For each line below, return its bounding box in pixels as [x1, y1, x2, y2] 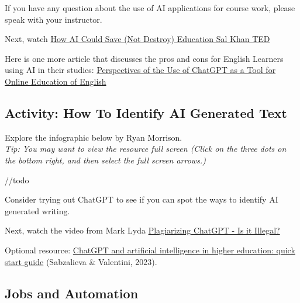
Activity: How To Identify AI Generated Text [5, 103, 287, 121]
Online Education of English [5, 75, 106, 87]
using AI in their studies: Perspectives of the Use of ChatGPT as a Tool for [5, 64, 276, 76]
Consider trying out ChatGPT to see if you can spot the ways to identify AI [5, 193, 278, 206]
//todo [5, 173, 29, 186]
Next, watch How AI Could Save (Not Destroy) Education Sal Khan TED [5, 33, 270, 45]
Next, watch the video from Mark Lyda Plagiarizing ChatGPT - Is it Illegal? [5, 224, 280, 236]
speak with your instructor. [5, 13, 102, 25]
